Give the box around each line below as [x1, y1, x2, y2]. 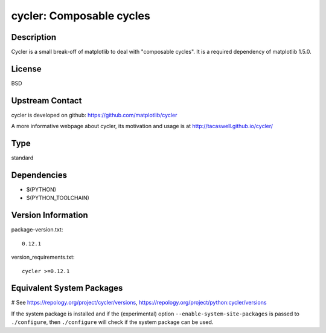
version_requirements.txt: [11, 254, 75, 261]
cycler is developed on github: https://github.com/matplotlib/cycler [11, 111, 177, 118]
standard [11, 154, 34, 161]
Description [11, 32, 57, 42]
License [11, 63, 42, 74]
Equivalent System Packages [11, 283, 123, 293]
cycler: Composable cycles [11, 9, 150, 22]
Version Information [11, 210, 88, 221]
